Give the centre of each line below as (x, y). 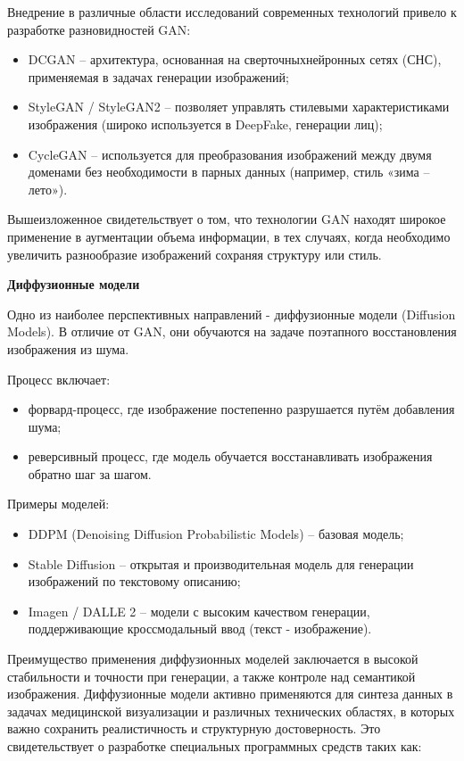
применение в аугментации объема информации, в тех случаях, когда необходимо (229, 236)
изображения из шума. (68, 348)
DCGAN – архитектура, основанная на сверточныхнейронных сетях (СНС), (235, 59)
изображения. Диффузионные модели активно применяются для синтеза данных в (230, 694)
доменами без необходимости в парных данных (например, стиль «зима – (229, 172)
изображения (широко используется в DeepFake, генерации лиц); (205, 124)
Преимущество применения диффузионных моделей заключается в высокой (213, 659)
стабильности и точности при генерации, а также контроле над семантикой (211, 676)
